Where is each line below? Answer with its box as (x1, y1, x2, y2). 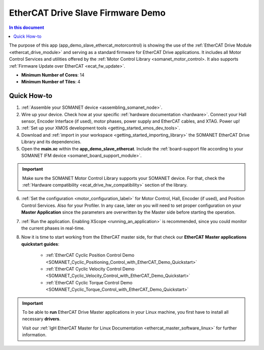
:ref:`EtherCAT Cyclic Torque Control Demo (45, 279, 133, 285)
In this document (9, 25, 44, 30)
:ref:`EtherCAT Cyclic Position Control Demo (45, 252, 134, 258)
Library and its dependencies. (21, 139, 82, 145)
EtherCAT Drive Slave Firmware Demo (9, 7, 166, 18)
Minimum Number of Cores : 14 (21, 72, 85, 78)
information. (22, 332, 47, 338)
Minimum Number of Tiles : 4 (21, 79, 81, 85)
